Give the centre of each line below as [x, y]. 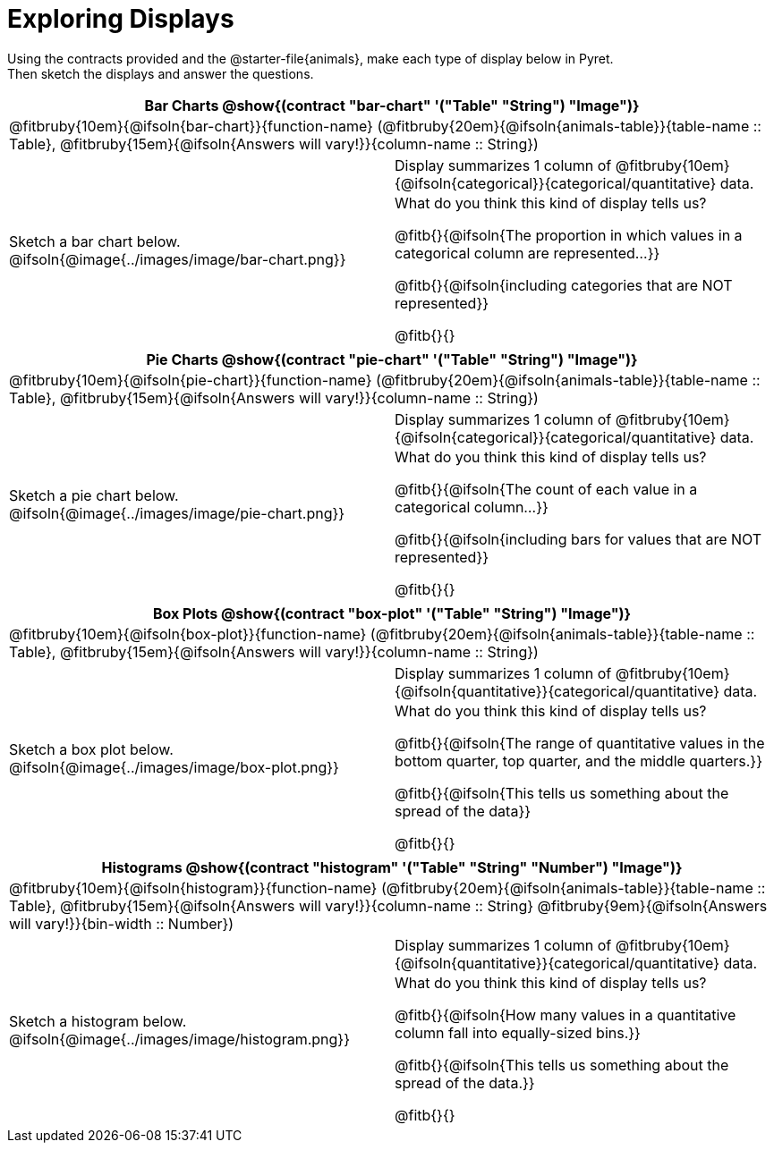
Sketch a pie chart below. [94, 495]
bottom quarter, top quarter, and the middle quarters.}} [578, 761]
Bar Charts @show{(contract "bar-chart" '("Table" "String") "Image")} [392, 105]
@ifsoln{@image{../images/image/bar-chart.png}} [178, 259]
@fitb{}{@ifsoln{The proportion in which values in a [569, 235]
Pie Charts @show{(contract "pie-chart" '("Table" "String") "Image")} [392, 359]
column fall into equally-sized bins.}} [518, 1032]
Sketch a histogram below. [98, 1021]
